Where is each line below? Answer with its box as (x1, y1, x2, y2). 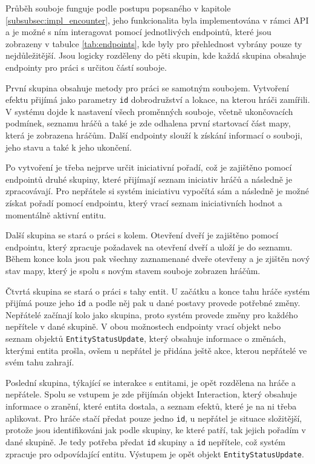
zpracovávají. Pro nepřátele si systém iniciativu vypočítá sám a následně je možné (5, 185, 309, 197)
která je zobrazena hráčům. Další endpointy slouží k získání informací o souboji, (5, 129, 303, 141)
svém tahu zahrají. (5, 356, 74, 368)
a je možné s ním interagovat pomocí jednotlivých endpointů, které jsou (5, 25, 271, 38)
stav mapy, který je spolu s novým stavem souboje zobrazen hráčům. (5, 264, 261, 276)
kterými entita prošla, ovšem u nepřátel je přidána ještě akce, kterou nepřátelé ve (5, 344, 307, 356)
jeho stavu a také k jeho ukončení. (5, 140, 132, 153)
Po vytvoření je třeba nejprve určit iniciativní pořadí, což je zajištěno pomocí (5, 161, 292, 174)
